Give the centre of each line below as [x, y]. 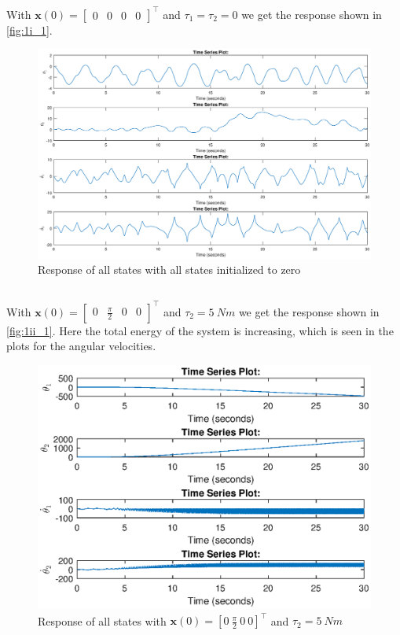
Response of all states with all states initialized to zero [169, 270]
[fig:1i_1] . [29, 30]
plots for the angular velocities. [81, 346]
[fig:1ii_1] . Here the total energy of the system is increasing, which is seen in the [200, 330]
